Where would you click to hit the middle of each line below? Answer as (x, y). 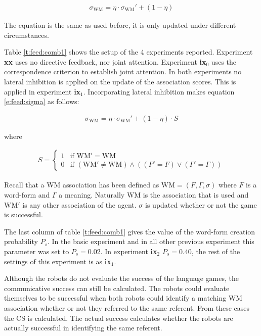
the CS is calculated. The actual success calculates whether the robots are (119, 318)
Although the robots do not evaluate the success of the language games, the (121, 278)
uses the (224, 61)
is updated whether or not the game (201, 204)
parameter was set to (37, 251)
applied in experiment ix (42, 91)
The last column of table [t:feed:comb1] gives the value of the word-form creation (130, 231)
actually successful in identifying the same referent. (83, 328)
